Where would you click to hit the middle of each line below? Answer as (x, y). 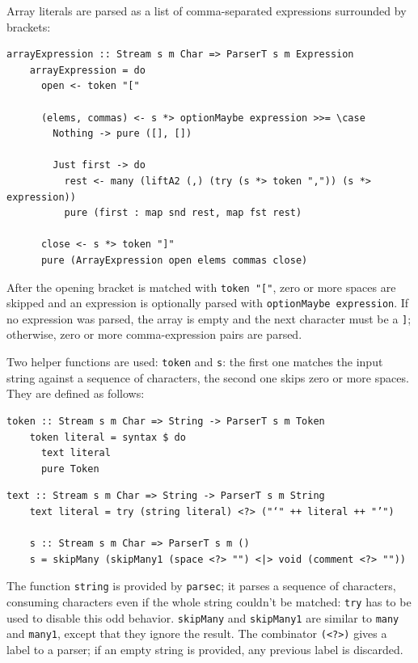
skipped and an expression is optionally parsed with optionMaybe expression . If (208, 303)
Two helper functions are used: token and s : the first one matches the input (195, 362)
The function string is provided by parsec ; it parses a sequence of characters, (201, 586)
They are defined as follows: (76, 393)
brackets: (29, 26)
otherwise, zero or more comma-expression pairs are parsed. (154, 334)
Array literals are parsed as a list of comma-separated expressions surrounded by (207, 11)
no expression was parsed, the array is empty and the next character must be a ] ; (209, 318)
